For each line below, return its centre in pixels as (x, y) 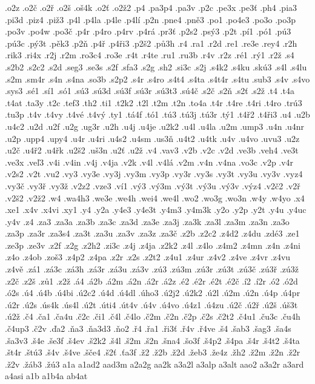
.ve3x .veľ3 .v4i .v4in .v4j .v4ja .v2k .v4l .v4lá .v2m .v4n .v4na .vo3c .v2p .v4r (149, 162)
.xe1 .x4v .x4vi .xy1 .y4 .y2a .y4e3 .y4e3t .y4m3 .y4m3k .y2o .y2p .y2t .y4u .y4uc (156, 210)
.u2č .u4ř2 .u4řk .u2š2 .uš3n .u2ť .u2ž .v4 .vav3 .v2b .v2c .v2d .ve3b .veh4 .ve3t (152, 150)
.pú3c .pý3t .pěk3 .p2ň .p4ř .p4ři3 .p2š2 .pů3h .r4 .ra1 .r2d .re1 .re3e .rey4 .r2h (151, 43)
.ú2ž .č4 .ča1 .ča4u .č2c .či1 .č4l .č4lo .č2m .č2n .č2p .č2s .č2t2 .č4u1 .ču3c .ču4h (153, 316)
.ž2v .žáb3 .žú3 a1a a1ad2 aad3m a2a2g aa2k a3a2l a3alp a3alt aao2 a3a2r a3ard (154, 364)
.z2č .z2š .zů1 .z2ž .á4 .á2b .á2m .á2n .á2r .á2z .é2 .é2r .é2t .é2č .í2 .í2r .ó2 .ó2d (151, 281)
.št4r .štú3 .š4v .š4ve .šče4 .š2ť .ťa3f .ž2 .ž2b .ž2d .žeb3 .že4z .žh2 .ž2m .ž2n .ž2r (153, 352)
